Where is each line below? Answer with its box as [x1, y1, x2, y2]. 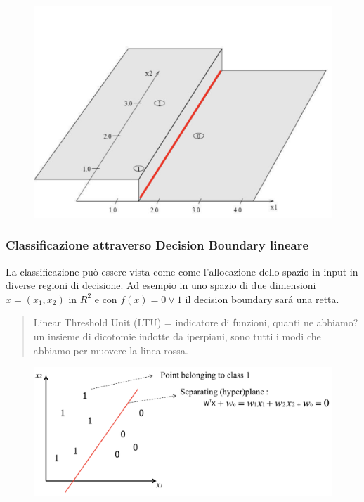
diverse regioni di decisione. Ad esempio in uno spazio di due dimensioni [6, 278, 316, 292]
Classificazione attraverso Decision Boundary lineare [6, 236, 309, 254]
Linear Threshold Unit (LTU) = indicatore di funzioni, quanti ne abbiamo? [33, 315, 358, 330]
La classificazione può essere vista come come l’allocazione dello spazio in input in [6, 264, 358, 278]
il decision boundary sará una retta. [185, 291, 339, 306]
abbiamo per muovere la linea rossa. [33, 342, 188, 357]
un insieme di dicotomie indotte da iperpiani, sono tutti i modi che [33, 329, 321, 344]
